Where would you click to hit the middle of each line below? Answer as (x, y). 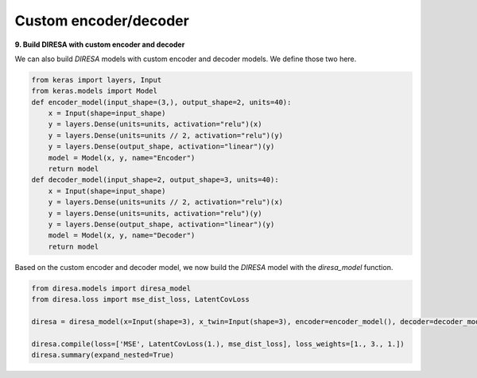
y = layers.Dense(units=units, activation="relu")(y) (155, 213)
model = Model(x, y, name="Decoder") (122, 235)
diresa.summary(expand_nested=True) (103, 355)
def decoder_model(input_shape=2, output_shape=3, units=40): (155, 180)
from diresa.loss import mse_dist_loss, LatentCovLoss (140, 299)
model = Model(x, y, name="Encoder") (122, 158)
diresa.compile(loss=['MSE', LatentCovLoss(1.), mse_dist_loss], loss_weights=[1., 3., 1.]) (218, 344)
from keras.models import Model (95, 91)
